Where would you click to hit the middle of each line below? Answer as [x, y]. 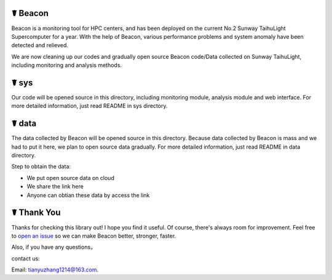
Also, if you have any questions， [54, 247]
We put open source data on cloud [71, 177]
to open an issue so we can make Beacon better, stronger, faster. [94, 236]
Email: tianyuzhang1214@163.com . [55, 270]
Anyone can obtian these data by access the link [88, 195]
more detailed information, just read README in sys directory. [89, 106]
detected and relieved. [40, 45]
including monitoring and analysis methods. [67, 65]
